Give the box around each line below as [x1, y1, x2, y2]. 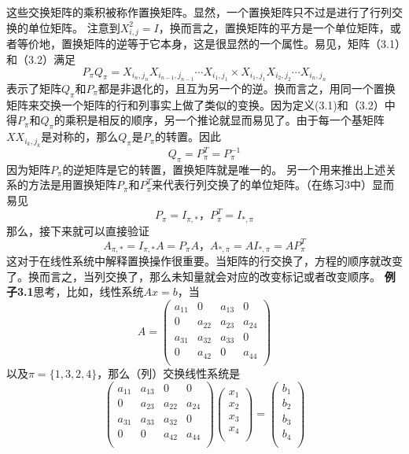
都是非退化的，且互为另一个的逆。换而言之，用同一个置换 [98, 79, 396, 96]
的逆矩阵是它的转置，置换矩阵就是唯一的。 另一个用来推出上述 [62, 161, 386, 177]
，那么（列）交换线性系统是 [97, 364, 241, 381]
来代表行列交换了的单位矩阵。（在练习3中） [151, 176, 372, 193]
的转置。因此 [155, 128, 222, 145]
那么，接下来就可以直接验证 [6, 222, 149, 238]
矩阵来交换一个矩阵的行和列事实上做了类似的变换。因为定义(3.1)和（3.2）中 [6, 96, 396, 113]
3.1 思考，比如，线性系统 [17, 283, 144, 300]
